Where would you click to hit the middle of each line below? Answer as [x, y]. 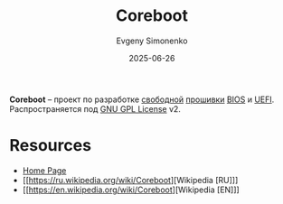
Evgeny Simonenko [152, 41]
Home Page [44, 170]
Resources [51, 146]
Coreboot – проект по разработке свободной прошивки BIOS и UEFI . [142, 99]
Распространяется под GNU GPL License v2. [95, 108]
